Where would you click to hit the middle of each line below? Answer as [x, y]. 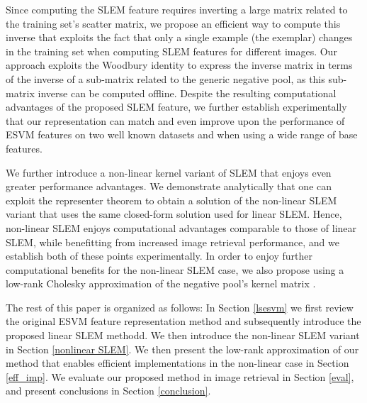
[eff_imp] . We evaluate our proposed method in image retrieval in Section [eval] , [180, 376]
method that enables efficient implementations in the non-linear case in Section [177, 363]
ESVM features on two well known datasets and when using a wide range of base [182, 134]
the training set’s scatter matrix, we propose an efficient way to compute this [173, 23]
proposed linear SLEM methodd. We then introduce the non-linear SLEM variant [183, 335]
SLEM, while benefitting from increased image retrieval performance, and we [173, 242]
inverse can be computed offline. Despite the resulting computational [187, 93]
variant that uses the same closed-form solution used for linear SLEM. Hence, [174, 214]
